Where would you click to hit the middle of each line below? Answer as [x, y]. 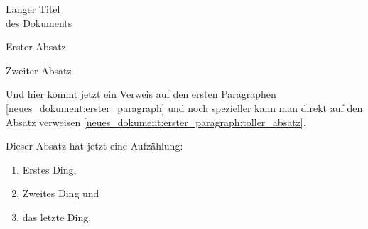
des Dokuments [39, 22]
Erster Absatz [36, 46]
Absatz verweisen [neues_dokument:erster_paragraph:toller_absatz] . [156, 122]
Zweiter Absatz [39, 70]
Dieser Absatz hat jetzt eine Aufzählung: [94, 146]
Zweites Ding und [61, 193]
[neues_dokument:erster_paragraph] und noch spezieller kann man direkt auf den [184, 107]
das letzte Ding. [57, 217]
